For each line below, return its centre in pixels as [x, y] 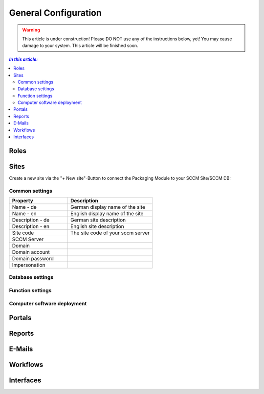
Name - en [24, 214]
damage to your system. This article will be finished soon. [80, 46]
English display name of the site [107, 214]
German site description [98, 220]
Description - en [31, 226]
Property [23, 201]
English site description [97, 226]
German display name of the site [108, 207]
